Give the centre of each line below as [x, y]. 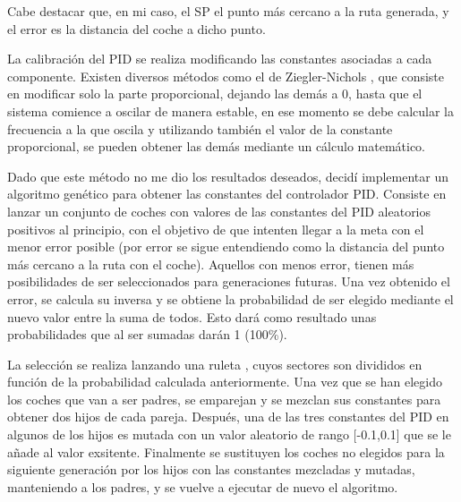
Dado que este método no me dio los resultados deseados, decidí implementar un [228, 176]
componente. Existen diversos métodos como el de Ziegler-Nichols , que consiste [226, 76]
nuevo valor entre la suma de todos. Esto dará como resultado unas [192, 316]
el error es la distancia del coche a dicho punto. [137, 28]
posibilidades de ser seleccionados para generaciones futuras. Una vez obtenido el [229, 281]
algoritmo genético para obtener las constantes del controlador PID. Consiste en [227, 194]
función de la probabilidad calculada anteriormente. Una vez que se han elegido [225, 382]
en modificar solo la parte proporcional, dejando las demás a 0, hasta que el [215, 94]
